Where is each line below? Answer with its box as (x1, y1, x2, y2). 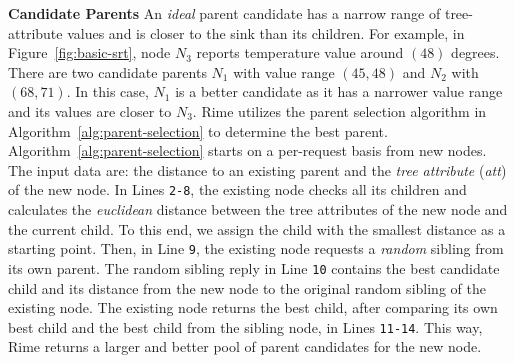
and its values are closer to (8, 100, 172, 121)
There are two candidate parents (8, 61, 207, 82)
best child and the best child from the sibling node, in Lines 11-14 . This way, (8, 316, 483, 337)
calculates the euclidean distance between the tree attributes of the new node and (8, 199, 508, 219)
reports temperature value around (196, 42, 404, 63)
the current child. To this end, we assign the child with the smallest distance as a (8, 218, 506, 239)
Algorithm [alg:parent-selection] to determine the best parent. (8, 120, 388, 141)
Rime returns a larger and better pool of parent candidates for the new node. (8, 336, 482, 357)
